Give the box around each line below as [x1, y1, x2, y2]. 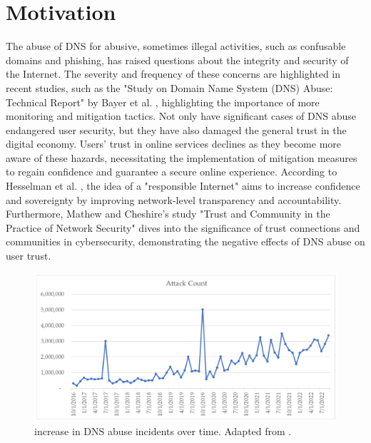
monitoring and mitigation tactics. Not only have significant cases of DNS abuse [6, 108, 357, 123]
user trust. [6, 248, 51, 263]
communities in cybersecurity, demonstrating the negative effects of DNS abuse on [6, 234, 365, 249]
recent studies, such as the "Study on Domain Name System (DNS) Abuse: [6, 80, 333, 95]
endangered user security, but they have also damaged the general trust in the [6, 122, 347, 137]
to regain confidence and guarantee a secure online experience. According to [6, 164, 337, 179]
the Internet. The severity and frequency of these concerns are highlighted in [6, 66, 341, 81]
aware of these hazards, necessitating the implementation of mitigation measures [6, 150, 357, 165]
